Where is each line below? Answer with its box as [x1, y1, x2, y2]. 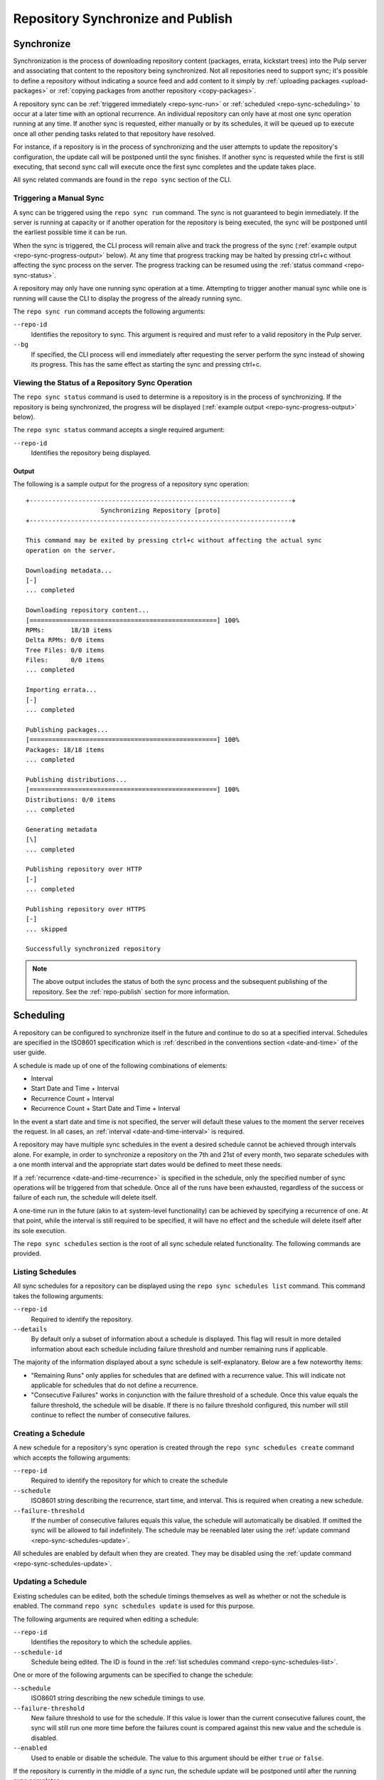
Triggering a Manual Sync [13, 193, 105, 203]
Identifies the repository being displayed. [31, 449, 151, 457]
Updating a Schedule [13, 1577, 87, 1587]
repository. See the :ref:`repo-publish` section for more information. [32, 987, 230, 996]
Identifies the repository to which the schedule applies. [31, 1638, 192, 1646]
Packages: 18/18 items [26, 745, 105, 754]
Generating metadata [26, 825, 97, 833]
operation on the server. [26, 546, 117, 555]
